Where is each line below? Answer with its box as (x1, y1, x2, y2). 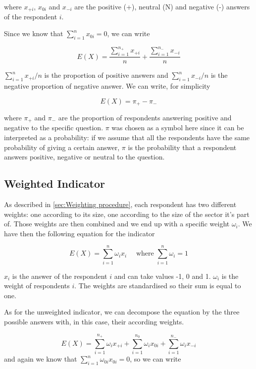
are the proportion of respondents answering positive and (58, 112, 232, 123)
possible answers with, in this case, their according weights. (4, 316, 184, 326)
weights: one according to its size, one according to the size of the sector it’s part (4, 209, 250, 219)
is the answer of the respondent (12, 270, 107, 281)
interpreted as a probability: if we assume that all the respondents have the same (4, 132, 250, 143)
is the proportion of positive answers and (44, 70, 168, 80)
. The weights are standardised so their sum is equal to (74, 280, 241, 291)
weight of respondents (4, 280, 70, 291)
